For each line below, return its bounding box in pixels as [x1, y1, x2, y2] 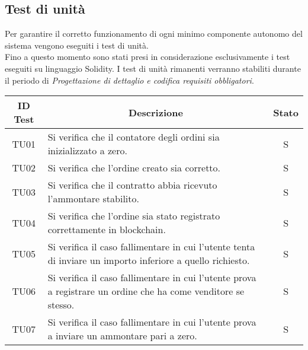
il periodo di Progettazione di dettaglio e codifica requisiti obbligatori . [5, 74, 254, 86]
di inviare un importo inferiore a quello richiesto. [47, 253, 250, 268]
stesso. [47, 298, 75, 312]
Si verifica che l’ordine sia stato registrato [47, 209, 220, 223]
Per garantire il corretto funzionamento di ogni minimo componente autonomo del [5, 27, 303, 40]
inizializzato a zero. [47, 144, 127, 158]
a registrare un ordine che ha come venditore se [47, 284, 245, 298]
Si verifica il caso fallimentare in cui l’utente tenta [47, 240, 255, 254]
